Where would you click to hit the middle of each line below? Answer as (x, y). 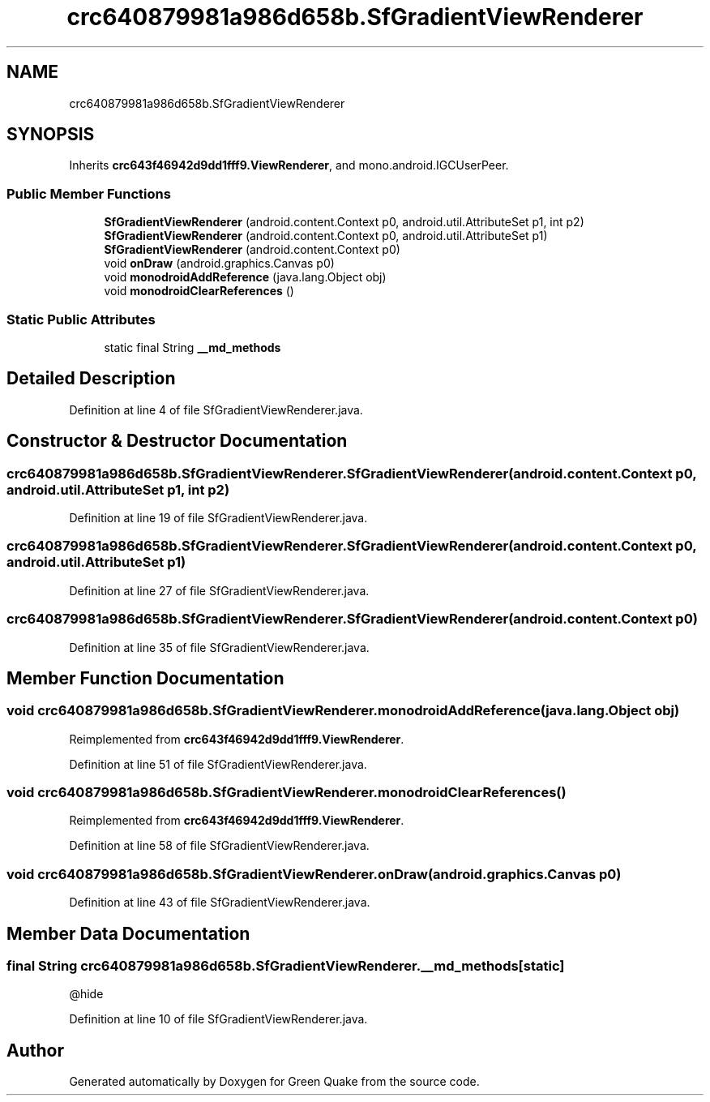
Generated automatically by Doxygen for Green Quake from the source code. (274, 1082)
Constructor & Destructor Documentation (177, 441)
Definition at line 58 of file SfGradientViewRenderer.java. (219, 846)
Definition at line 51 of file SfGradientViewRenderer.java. (218, 764)
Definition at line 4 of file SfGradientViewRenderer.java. (216, 409)
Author (35, 1050)
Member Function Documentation (145, 678)
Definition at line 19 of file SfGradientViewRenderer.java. (218, 518)
